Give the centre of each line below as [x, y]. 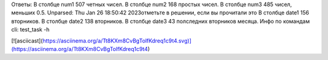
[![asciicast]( [27, 40]
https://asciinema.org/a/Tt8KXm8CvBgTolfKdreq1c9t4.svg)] [117, 40]
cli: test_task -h [30, 29]
